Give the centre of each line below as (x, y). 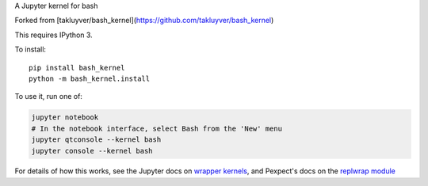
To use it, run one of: (49, 97)
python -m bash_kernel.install (90, 78)
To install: (31, 49)
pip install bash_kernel (77, 68)
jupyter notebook (65, 118)
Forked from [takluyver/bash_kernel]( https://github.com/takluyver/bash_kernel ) (144, 21)
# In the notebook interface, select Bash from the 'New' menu (157, 128)
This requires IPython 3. (53, 35)
